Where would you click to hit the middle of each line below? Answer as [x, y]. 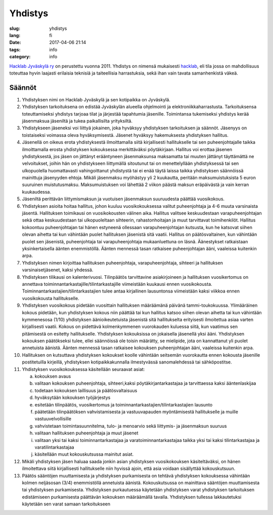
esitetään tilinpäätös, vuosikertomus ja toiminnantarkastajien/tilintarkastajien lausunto [124, 404]
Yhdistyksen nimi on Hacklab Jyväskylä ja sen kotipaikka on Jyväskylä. [96, 99]
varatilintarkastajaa [54, 447]
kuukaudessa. [37, 192]
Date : [15, 43]
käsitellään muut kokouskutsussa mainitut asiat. [84, 454]
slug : [15, 28]
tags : [15, 49]
